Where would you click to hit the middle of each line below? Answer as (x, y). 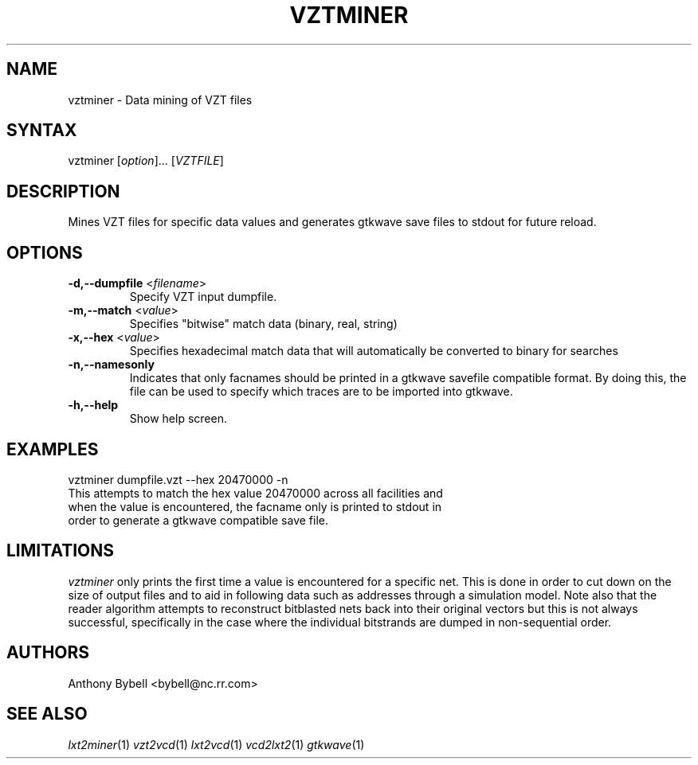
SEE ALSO (47, 714)
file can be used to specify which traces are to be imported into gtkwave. (321, 392)
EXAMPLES (53, 449)
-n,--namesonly (111, 365)
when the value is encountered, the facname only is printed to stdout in (255, 506)
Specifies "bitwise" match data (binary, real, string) (263, 324)
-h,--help (93, 405)
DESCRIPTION (63, 191)
